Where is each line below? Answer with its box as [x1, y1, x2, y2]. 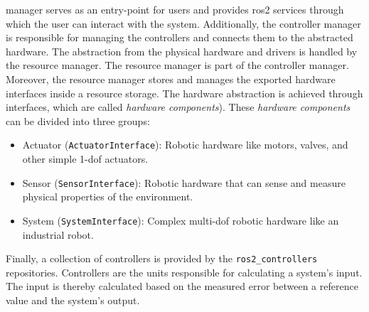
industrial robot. [22, 227, 94, 242]
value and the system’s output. [6, 292, 140, 307]
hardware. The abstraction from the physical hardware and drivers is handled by [6, 43, 358, 58]
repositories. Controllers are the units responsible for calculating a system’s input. [6, 264, 363, 279]
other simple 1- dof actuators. [22, 151, 149, 166]
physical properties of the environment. [22, 189, 193, 204]
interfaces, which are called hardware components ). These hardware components [6, 99, 351, 114]
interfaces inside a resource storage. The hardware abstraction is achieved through [6, 85, 363, 100]
